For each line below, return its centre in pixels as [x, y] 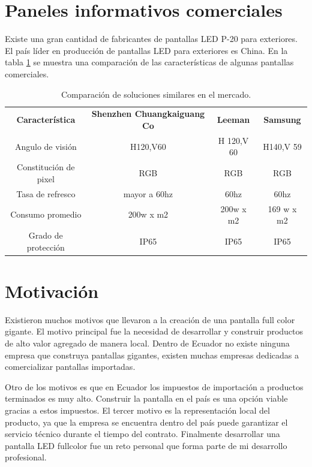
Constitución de [46, 167]
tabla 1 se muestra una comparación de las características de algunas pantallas [149, 62]
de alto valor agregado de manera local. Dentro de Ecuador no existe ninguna [147, 343]
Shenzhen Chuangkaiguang [148, 114]
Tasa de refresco [46, 193]
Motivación [52, 290]
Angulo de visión [46, 146]
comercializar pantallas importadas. [70, 367]
